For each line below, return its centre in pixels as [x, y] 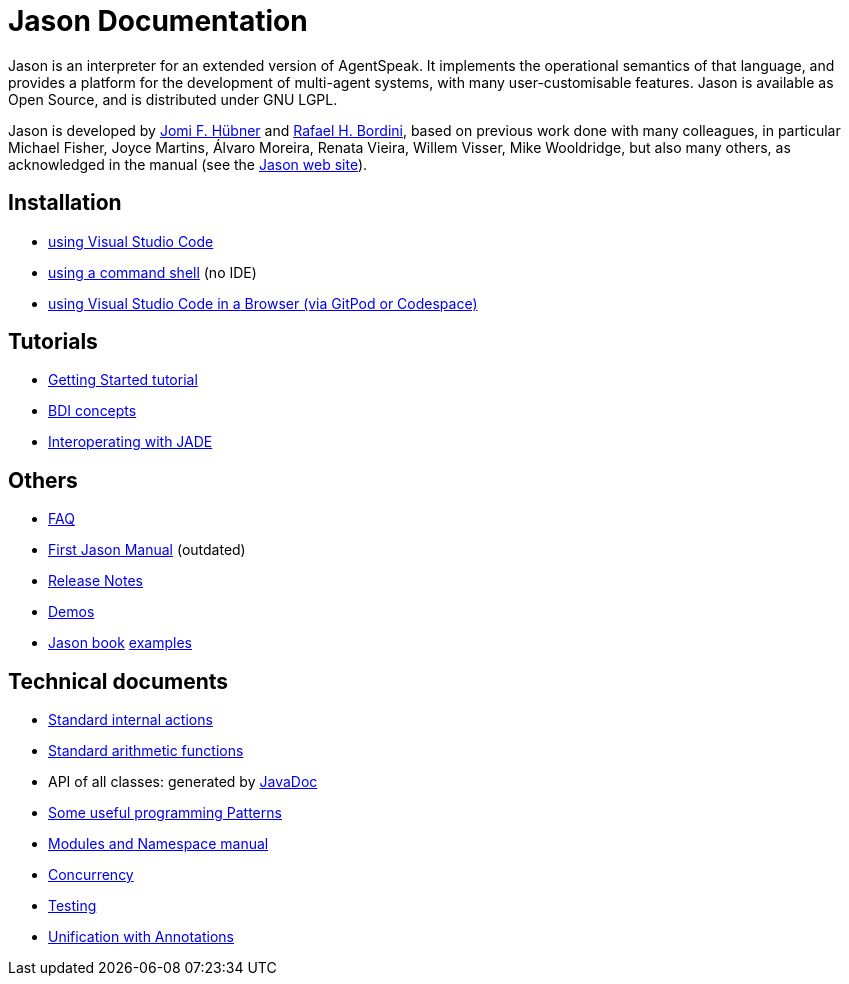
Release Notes [95, 581]
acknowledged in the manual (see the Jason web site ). [188, 164]
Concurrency [91, 875]
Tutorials [53, 342]
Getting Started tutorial [123, 380]
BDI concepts [92, 411]
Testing [72, 906]
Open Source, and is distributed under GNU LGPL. [173, 99]
